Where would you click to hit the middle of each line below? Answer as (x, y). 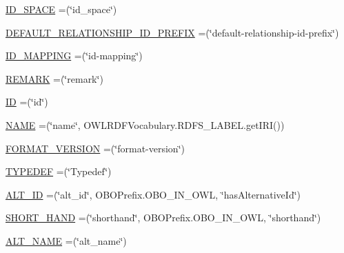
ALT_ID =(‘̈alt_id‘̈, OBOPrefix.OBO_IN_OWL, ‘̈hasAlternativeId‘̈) (153, 194)
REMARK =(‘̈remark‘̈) (54, 78)
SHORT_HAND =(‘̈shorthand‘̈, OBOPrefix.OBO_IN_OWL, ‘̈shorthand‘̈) (163, 217)
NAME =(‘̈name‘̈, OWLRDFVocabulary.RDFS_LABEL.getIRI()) (145, 124)
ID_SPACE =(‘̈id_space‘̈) (61, 9)
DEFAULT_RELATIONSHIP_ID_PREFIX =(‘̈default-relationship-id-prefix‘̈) (172, 32)
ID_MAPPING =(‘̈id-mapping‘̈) (74, 55)
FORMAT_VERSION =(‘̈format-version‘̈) (95, 148)
